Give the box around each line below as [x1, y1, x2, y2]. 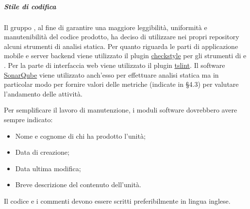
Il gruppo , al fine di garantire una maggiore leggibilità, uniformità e [4, 22, 207, 32]
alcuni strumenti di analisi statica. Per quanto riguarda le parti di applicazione [4, 41, 238, 51]
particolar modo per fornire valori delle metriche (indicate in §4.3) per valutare [4, 79, 239, 89]
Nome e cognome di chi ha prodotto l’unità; [15, 130, 146, 141]
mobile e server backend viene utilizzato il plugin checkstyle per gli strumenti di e [4, 50, 247, 61]
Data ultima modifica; [15, 163, 81, 173]
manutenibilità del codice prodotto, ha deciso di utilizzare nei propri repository [4, 32, 239, 42]
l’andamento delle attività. [4, 88, 83, 98]
